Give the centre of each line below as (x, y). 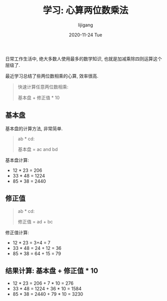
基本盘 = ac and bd (38, 149)
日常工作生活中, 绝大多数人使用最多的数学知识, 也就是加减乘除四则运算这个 (83, 59)
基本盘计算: (17, 160)
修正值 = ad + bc (35, 221)
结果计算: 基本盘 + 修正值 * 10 (52, 271)
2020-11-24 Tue (86, 35)
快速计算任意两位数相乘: (43, 87)
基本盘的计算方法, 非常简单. (34, 129)
